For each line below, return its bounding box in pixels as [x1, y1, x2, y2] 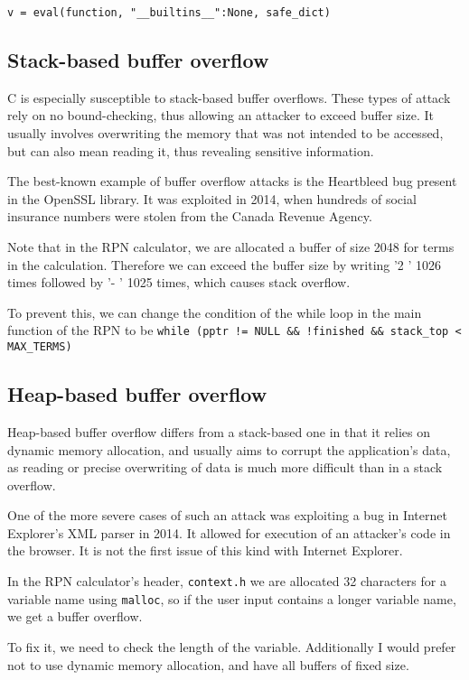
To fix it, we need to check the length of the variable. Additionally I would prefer [7, 637, 456, 656]
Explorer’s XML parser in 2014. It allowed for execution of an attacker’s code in [7, 523, 451, 542]
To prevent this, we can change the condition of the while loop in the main [7, 303, 422, 321]
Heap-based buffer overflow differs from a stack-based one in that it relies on [7, 422, 430, 441]
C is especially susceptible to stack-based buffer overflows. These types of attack [7, 88, 451, 107]
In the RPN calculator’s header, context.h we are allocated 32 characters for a [7, 572, 446, 591]
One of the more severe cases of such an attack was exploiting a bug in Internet [7, 506, 447, 525]
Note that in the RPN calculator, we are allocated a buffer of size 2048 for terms [7, 238, 455, 256]
